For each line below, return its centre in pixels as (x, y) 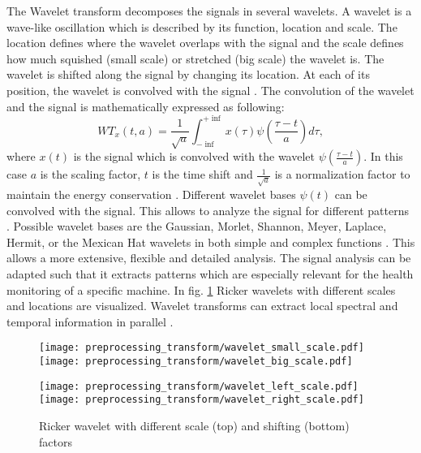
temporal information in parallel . (90, 321)
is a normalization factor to (342, 174)
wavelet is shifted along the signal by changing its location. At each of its (188, 74)
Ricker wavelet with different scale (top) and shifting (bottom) (194, 425)
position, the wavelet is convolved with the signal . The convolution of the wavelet (210, 90)
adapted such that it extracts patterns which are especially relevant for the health (210, 273)
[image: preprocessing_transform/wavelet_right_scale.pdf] (202, 400)
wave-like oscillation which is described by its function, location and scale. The (202, 26)
